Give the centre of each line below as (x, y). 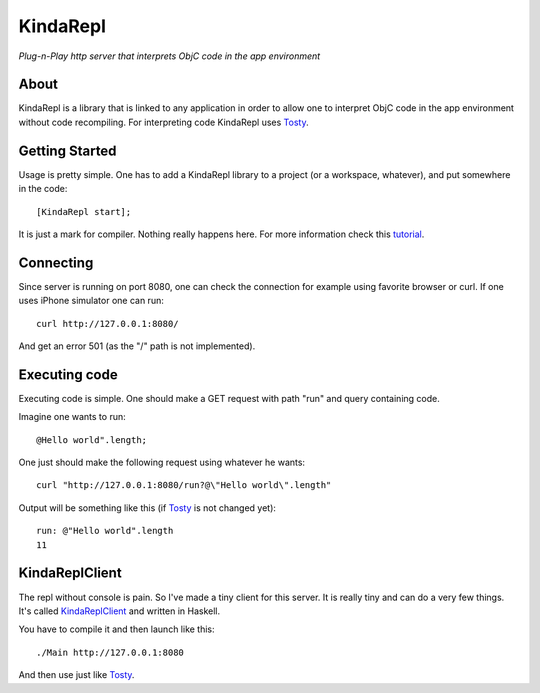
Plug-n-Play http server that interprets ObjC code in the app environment (169, 56)
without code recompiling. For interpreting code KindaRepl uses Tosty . (163, 122)
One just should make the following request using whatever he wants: (161, 462)
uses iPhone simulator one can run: (91, 301)
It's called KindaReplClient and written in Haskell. (119, 611)
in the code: (43, 189)
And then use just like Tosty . (76, 675)
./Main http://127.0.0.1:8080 (110, 652)
